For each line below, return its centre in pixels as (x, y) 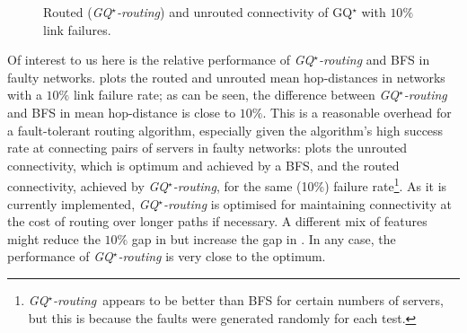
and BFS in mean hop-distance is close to (122, 112)
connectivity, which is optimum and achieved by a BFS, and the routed (203, 165)
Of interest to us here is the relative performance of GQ (161, 60)
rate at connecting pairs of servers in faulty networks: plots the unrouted (207, 148)
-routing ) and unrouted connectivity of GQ (234, 12)
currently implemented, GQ (83, 203)
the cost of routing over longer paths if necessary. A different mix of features (217, 221)
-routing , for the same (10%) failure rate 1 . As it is (310, 184)
